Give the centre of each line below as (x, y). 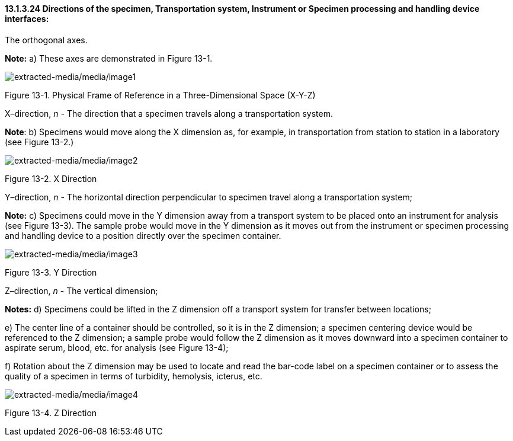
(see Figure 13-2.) (39, 142)
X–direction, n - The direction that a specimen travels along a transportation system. (169, 113)
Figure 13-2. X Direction (51, 178)
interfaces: (27, 19)
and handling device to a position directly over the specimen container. (143, 235)
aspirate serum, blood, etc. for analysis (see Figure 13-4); (117, 347)
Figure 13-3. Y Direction (51, 272)
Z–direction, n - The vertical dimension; (81, 290)
